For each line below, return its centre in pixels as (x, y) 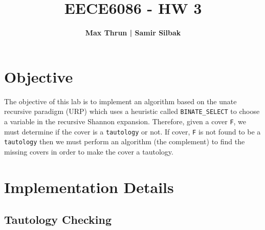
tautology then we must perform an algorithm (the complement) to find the (125, 141)
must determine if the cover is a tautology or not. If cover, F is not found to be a (132, 131)
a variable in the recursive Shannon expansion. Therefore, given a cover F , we (125, 121)
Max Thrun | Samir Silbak (133, 33)
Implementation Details (89, 187)
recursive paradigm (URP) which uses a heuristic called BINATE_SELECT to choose (132, 111)
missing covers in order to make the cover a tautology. (89, 151)
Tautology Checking (58, 219)
